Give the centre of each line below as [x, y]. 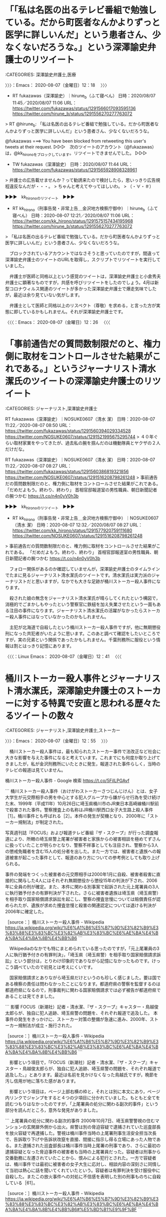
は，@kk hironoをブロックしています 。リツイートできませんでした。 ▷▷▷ [76, 153]
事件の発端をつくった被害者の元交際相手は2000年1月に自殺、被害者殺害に [81, 874]
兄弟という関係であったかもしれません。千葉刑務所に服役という [91, 640]
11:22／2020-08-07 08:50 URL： [39, 425]
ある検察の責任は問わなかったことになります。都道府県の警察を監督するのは [83, 984]
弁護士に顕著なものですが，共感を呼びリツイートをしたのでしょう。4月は [80, 282]
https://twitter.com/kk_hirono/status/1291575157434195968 [73, 221]
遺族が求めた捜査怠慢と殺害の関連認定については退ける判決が [94, 905]
